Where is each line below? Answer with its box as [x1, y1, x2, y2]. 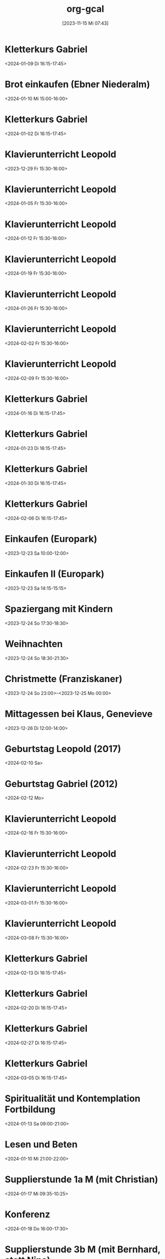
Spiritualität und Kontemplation [5, 1093, 141, 1104]
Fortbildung [5, 1104, 56, 1115]
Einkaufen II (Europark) [5, 568, 105, 579]
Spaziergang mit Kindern [5, 603, 113, 614]
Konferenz [5, 1208, 51, 1220]
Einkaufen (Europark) [5, 533, 98, 545]
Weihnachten [5, 638, 63, 650]
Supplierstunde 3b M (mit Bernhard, [5, 1244, 161, 1255]
